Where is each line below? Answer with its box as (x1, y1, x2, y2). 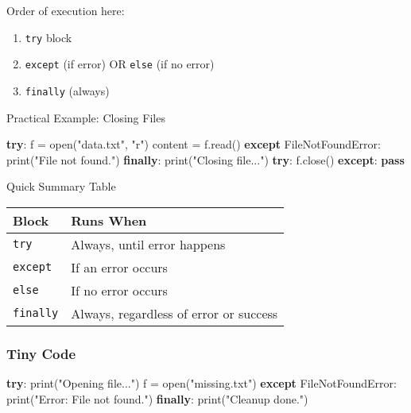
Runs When (71, 210, 147, 230)
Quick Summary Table (6, 178, 116, 195)
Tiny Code (6, 343, 76, 363)
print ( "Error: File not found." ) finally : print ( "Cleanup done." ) (6, 390, 308, 407)
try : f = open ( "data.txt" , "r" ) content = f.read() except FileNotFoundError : (6, 136, 381, 152)
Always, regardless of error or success (71, 303, 278, 322)
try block (25, 29, 72, 45)
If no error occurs (71, 280, 168, 299)
